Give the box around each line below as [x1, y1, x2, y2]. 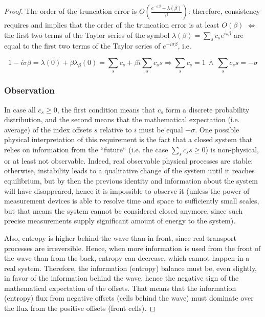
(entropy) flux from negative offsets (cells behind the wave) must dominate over [4, 292, 254, 303]
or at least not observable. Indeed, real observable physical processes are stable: [4, 155, 253, 166]
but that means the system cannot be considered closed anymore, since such [4, 205, 243, 216]
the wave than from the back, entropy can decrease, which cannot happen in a [4, 253, 250, 263]
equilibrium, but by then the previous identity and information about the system [4, 175, 258, 186]
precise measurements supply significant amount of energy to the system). [4, 215, 236, 226]
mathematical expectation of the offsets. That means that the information [4, 282, 236, 293]
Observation [4, 84, 55, 97]
